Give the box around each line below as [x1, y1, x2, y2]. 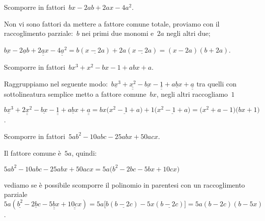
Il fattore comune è [4, 147, 61, 158]
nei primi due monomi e [82, 28, 154, 38]
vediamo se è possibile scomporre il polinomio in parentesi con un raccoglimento [4, 179, 245, 190]
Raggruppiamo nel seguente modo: [4, 78, 108, 88]
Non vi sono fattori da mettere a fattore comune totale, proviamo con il [4, 18, 220, 28]
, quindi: [71, 147, 97, 158]
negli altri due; [166, 28, 210, 38]
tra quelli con [196, 78, 237, 88]
